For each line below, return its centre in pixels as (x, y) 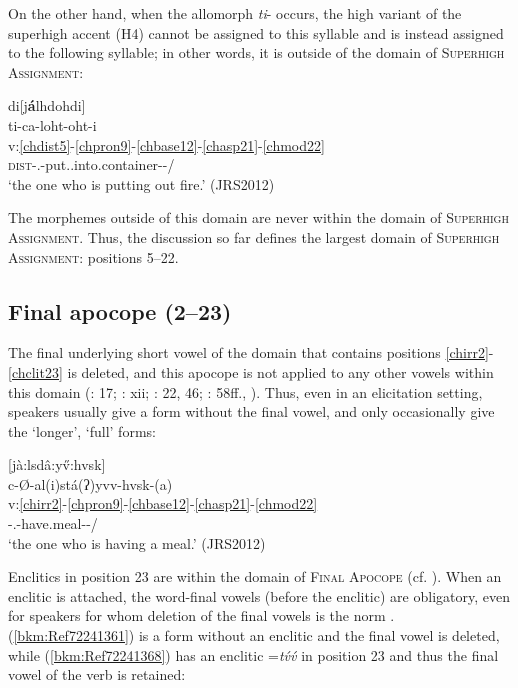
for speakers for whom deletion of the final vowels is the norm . (201, 615)
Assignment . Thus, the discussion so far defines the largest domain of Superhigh (254, 236)
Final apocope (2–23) (120, 310)
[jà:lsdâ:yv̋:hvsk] (57, 464)
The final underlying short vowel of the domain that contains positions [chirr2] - (251, 352)
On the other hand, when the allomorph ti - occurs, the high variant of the (235, 13)
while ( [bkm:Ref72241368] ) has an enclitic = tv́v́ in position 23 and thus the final (253, 654)
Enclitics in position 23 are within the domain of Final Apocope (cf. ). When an (255, 576)
